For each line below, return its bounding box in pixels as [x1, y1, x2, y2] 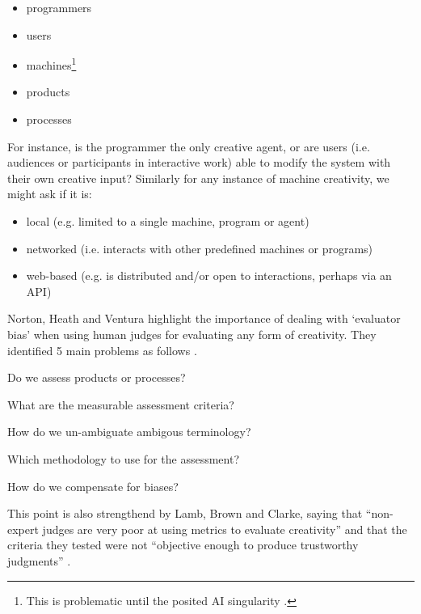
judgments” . [7, 552, 71, 569]
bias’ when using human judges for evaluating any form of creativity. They [7, 325, 377, 342]
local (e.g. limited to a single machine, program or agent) [26, 213, 309, 229]
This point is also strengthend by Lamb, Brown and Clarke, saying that [7, 505, 363, 522]
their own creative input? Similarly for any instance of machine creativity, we [7, 169, 389, 186]
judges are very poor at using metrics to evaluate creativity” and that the [42, 520, 407, 537]
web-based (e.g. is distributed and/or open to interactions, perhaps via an [26, 267, 392, 284]
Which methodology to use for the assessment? [7, 450, 239, 467]
